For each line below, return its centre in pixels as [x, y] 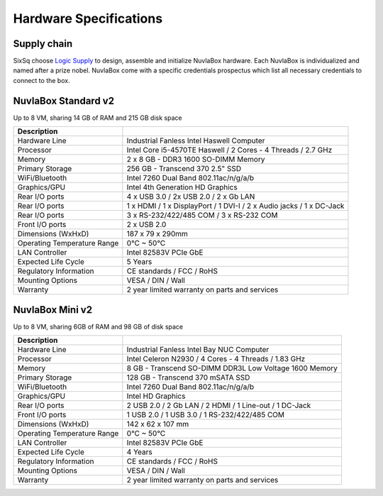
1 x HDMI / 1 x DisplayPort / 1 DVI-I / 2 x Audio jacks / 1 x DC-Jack [235, 206]
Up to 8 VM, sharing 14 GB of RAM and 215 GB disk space [98, 118]
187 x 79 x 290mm [157, 234]
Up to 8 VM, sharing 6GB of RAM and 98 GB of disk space [98, 326]
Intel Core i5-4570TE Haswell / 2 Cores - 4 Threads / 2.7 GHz [229, 150]
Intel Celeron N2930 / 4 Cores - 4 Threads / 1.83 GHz [216, 359]
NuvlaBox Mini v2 [52, 310]
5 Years [139, 262]
